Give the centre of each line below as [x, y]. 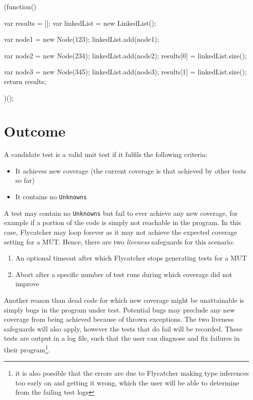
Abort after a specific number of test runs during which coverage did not [124, 274]
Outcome [35, 131]
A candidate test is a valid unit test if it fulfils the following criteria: [106, 154]
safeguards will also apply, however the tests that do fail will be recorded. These [123, 328]
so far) [25, 180]
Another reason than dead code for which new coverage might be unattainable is [124, 300]
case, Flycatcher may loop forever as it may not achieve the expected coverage [121, 232]
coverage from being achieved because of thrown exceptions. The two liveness [119, 319]
